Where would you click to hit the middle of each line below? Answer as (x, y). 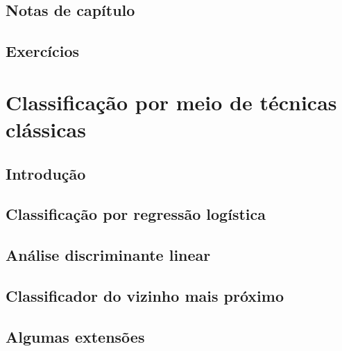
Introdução (46, 173)
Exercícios (43, 51)
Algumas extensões (75, 336)
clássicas (46, 129)
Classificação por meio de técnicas (171, 102)
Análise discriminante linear (108, 255)
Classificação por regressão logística (136, 214)
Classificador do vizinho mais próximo (145, 295)
